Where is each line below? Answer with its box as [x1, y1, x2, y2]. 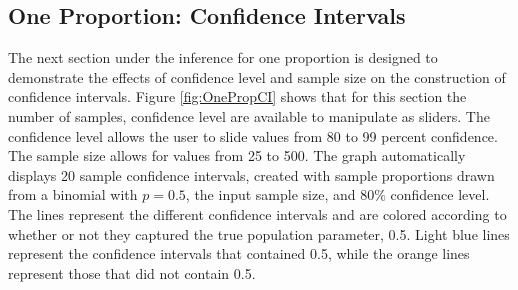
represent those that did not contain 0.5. [8, 262, 256, 283]
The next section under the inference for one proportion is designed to [8, 47, 438, 68]
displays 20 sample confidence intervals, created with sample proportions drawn [8, 164, 495, 185]
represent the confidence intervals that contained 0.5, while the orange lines [8, 243, 470, 264]
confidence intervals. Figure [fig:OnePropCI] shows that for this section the [8, 86, 467, 107]
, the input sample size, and [185, 184, 356, 205]
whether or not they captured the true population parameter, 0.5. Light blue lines [8, 223, 510, 244]
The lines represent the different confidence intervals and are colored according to [8, 203, 507, 224]
